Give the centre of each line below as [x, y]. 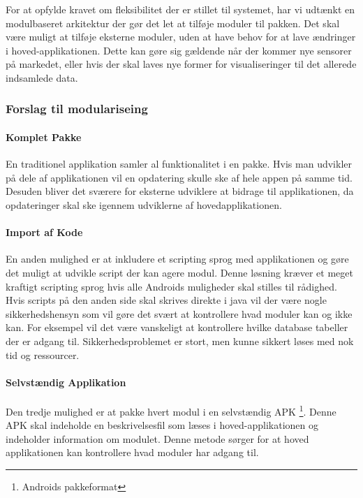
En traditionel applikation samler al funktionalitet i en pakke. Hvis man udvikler [179, 164]
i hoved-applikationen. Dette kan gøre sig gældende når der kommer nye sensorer [179, 50]
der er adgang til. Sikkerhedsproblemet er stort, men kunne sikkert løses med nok [180, 340]
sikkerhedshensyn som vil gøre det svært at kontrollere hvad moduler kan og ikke [179, 313]
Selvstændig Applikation [66, 382]
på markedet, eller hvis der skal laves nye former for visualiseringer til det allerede [181, 64]
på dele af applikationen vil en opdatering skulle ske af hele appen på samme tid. [179, 177]
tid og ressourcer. [43, 354]
